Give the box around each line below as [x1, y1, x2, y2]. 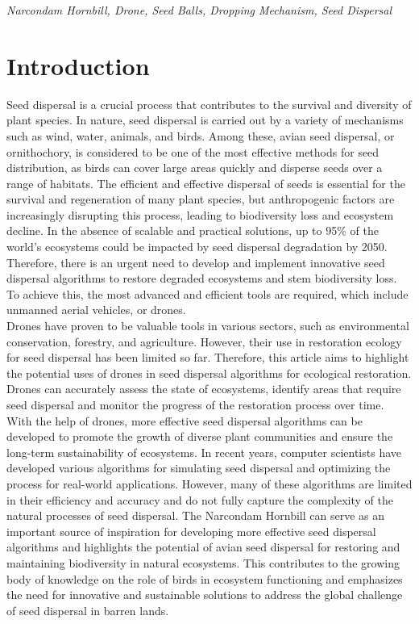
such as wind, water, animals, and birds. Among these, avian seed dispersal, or [6, 127, 395, 144]
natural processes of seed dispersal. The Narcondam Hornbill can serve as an [6, 507, 385, 524]
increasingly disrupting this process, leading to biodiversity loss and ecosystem [6, 206, 394, 223]
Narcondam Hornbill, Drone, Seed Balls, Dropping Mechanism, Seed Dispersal [6, 2, 392, 18]
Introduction [6, 48, 150, 82]
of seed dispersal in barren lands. [6, 601, 169, 618]
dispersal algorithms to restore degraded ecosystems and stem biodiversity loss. [6, 270, 397, 287]
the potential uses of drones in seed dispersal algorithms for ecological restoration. [6, 364, 412, 381]
